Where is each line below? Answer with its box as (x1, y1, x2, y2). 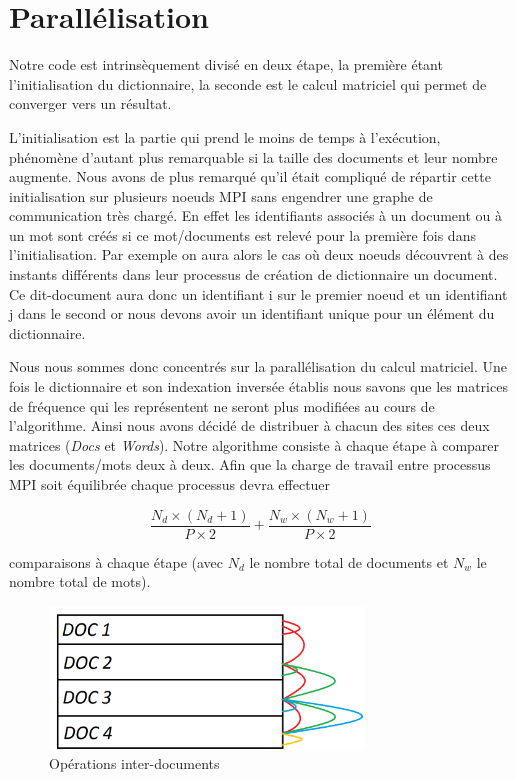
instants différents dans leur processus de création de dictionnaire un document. (9, 264, 498, 285)
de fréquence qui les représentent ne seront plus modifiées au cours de (9, 395, 435, 416)
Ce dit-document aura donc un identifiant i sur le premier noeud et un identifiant (9, 283, 508, 304)
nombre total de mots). (9, 571, 151, 592)
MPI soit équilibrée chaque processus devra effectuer (9, 474, 331, 494)
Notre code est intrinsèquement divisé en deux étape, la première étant (9, 54, 443, 75)
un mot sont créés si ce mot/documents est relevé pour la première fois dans (9, 224, 476, 245)
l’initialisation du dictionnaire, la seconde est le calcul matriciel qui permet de (9, 73, 487, 94)
